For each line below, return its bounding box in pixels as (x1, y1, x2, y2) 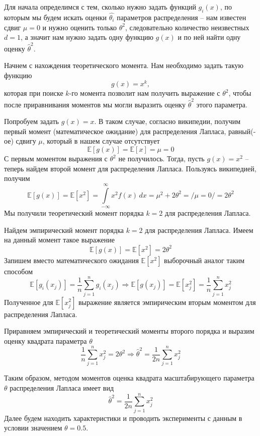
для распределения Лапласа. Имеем (145, 224, 253, 235)
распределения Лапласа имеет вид (10, 383, 114, 393)
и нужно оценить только (42, 22, 117, 32)
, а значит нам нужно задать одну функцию (20, 32, 153, 42)
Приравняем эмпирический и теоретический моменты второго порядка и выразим (4, 326, 254, 336)
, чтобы (228, 88, 251, 98)
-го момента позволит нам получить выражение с (69, 88, 220, 98)
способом (4, 266, 33, 276)
